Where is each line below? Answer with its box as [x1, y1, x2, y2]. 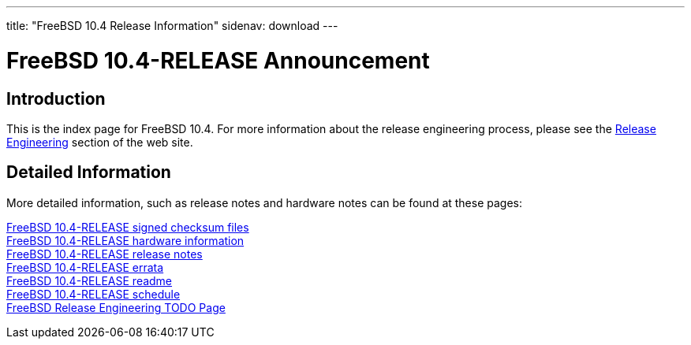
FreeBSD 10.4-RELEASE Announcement [6, 46, 430, 74]
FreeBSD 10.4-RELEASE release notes [6, 247, 203, 261]
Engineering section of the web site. [6, 135, 193, 149]
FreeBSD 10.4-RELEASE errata [6, 260, 164, 274]
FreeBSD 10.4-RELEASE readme [6, 273, 173, 287]
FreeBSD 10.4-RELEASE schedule [6, 287, 181, 301]
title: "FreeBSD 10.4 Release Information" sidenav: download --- [6, 19, 338, 32]
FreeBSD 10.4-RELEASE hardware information [6, 233, 245, 247]
